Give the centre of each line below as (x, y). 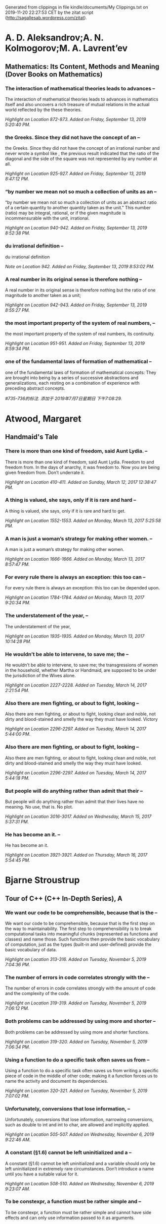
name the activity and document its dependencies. (57, 1081)
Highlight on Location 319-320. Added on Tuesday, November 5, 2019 (76, 1042)
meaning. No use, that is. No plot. (39, 807)
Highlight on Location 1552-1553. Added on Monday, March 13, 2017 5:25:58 (83, 521)
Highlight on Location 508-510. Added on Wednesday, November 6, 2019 (80, 1183)
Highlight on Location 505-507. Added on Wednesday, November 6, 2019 (80, 1134)
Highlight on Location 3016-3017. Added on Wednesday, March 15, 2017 (78, 816)
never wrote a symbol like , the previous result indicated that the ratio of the (82, 154)
